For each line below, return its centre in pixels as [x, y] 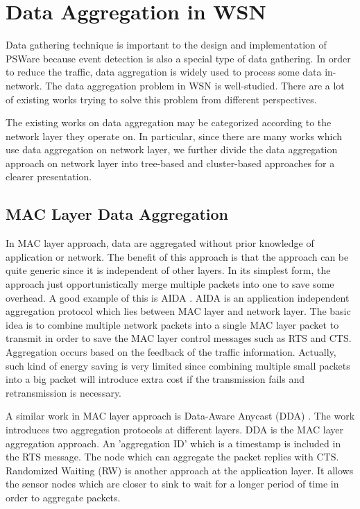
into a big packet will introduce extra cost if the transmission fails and [155, 379]
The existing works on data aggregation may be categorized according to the [169, 122]
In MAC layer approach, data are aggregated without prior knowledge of [160, 243]
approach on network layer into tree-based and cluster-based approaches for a [170, 163]
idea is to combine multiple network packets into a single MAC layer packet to [172, 324]
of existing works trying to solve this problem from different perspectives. [161, 99]
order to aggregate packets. [63, 497]
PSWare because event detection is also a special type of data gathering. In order [178, 58]
